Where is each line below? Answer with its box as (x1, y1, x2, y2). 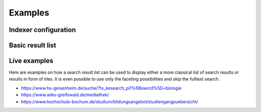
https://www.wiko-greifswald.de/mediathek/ (21, 92, 109, 98)
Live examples (9, 57, 54, 65)
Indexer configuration (9, 26, 76, 34)
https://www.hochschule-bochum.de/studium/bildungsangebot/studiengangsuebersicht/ (21, 98, 198, 104)
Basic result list (9, 41, 57, 49)
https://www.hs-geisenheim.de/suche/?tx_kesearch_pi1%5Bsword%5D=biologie (21, 85, 182, 91)
